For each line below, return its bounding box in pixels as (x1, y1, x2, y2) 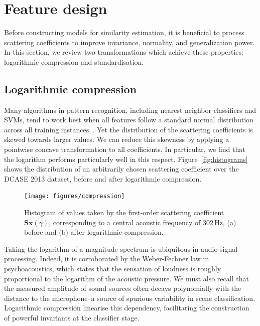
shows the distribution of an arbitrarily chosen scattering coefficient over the (4, 164, 239, 174)
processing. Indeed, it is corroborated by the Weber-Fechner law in (4, 253, 209, 264)
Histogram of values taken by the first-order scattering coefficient (24, 207, 224, 218)
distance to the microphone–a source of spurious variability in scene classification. (4, 292, 255, 303)
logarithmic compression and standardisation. (4, 56, 144, 67)
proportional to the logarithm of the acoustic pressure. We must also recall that (4, 273, 249, 283)
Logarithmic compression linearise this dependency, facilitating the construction (4, 302, 249, 313)
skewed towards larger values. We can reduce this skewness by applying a (4, 134, 229, 144)
